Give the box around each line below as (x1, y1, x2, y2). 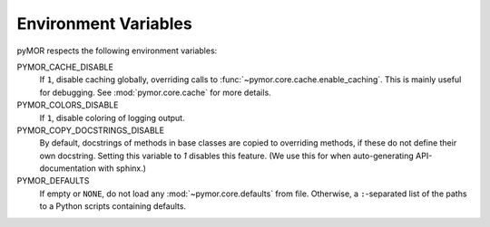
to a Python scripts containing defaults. (39, 201, 186, 212)
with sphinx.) (98, 163, 147, 174)
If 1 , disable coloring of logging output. (39, 112, 185, 123)
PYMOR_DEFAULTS (16, 175, 90, 186)
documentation (39, 163, 97, 174)
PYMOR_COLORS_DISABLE (16, 99, 119, 110)
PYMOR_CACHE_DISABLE (16, 61, 113, 72)
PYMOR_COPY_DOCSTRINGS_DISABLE (16, 125, 165, 136)
